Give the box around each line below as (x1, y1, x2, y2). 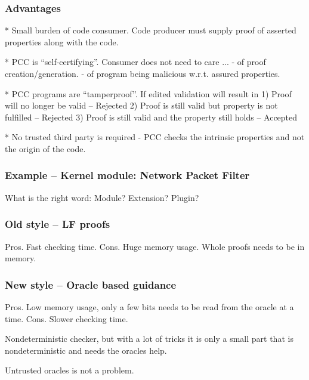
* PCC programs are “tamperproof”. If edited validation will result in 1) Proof (5, 87, 292, 100)
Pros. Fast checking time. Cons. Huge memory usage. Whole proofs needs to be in (5, 240, 305, 252)
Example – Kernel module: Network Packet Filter (5, 168, 250, 183)
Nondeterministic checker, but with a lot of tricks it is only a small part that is (5, 332, 293, 345)
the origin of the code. (5, 142, 86, 155)
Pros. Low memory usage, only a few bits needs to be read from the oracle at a (5, 301, 294, 313)
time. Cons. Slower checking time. (5, 312, 128, 325)
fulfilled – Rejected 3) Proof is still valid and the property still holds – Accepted (5, 110, 298, 123)
